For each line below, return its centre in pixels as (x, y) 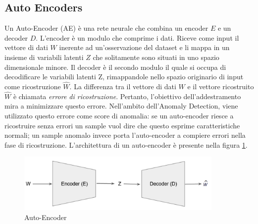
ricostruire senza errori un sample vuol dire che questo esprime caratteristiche (122, 125)
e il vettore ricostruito (221, 86)
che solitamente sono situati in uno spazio (156, 57)
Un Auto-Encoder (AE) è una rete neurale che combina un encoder (106, 28)
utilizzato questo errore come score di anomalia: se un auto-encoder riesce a (119, 115)
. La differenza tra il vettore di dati (123, 86)
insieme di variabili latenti (44, 57)
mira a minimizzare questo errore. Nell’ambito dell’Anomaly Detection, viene (121, 106)
